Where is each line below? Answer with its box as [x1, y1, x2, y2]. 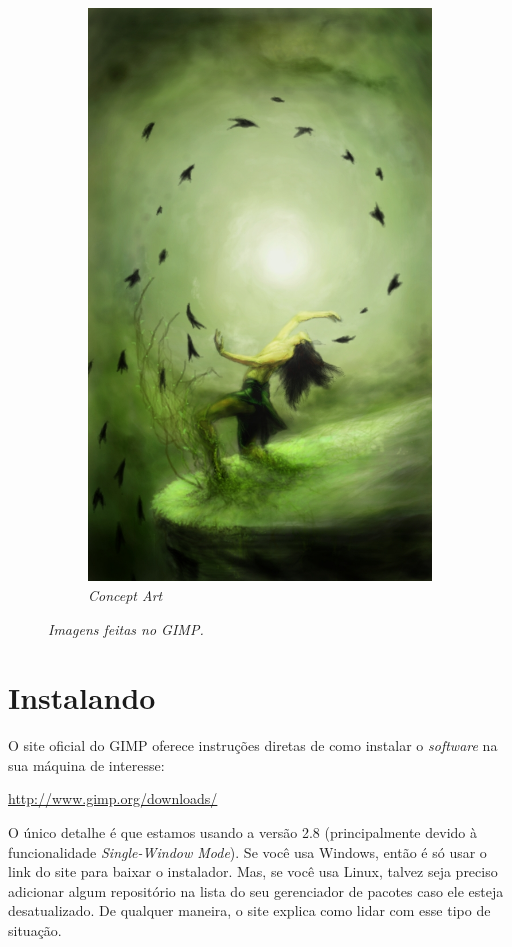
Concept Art [88, 584, 163, 605]
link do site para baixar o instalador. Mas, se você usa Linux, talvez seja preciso [8, 861, 498, 882]
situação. [8, 919, 62, 940]
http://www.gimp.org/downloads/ [8, 788, 218, 809]
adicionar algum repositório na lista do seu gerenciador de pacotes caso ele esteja [8, 880, 504, 901]
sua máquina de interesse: [8, 754, 165, 775]
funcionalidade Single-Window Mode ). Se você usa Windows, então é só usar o [8, 841, 487, 862]
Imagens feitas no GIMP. [48, 618, 204, 639]
